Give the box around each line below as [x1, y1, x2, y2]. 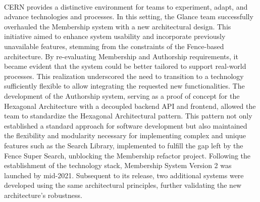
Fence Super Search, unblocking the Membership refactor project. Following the [4, 150, 251, 160]
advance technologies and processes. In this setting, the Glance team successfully [4, 11, 253, 22]
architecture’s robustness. [4, 189, 82, 200]
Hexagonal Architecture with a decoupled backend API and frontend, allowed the [4, 100, 256, 111]
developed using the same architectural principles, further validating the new [4, 180, 242, 190]
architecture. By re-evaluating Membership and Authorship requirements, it [4, 51, 238, 61]
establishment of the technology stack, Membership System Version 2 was [4, 160, 232, 171]
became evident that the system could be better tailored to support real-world [4, 61, 246, 71]
